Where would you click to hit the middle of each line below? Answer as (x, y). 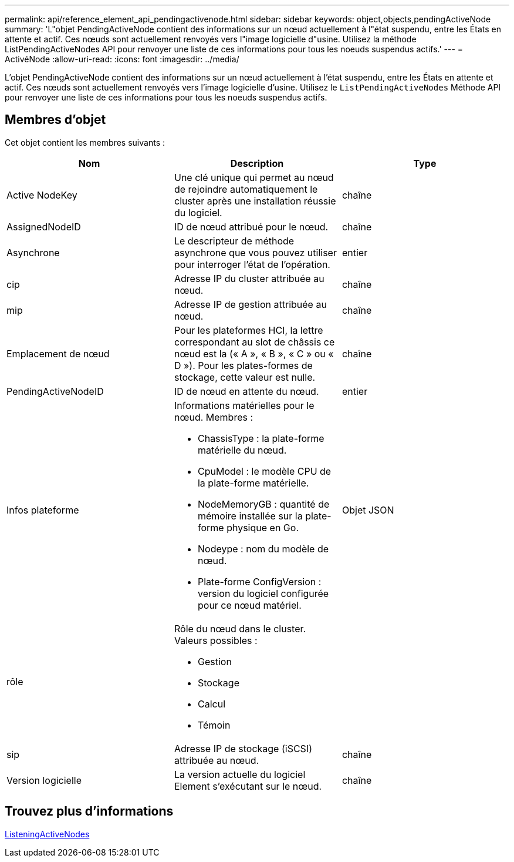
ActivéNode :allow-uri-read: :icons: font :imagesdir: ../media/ (122, 59)
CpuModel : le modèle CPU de (264, 471)
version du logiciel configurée (263, 593)
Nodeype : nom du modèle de (263, 549)
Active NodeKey (42, 195)
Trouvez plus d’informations (89, 811)
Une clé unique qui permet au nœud (254, 177)
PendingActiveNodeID (55, 391)
